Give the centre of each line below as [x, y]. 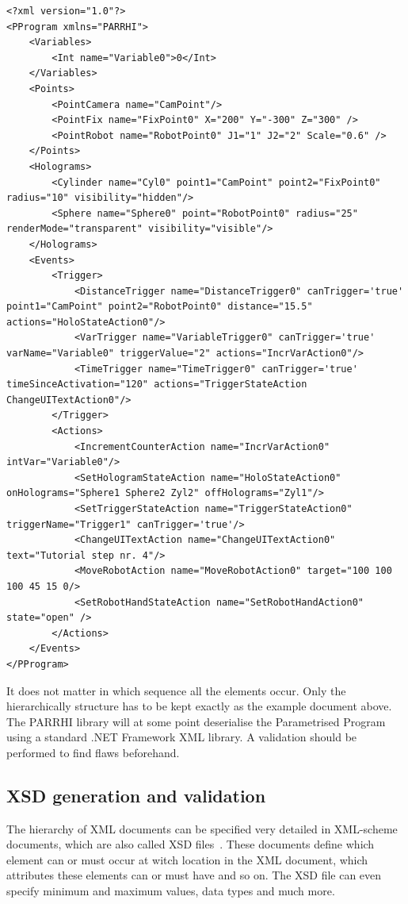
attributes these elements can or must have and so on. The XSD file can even [194, 875]
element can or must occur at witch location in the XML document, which [187, 859]
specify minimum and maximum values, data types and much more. [171, 891]
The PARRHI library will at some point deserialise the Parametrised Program [196, 721]
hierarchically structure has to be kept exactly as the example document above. [199, 706]
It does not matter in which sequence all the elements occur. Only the [176, 690]
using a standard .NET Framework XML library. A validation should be [182, 737]
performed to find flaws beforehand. [93, 752]
